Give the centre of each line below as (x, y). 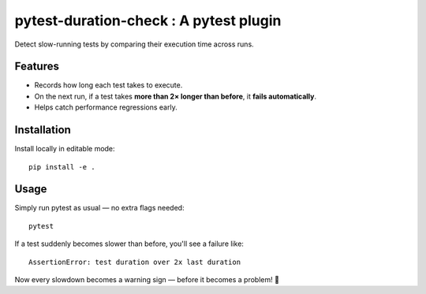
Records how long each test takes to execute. (108, 85)
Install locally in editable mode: (65, 149)
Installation (43, 130)
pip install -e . (62, 167)
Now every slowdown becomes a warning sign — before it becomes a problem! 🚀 (147, 279)
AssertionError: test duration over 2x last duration (135, 262)
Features (37, 67)
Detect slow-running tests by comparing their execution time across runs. (134, 44)
